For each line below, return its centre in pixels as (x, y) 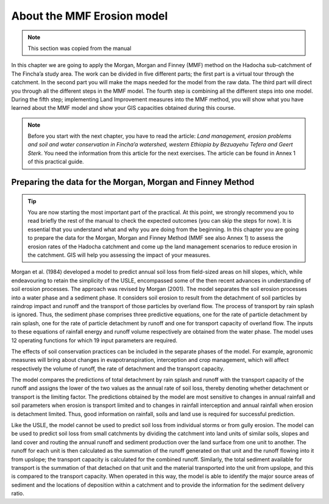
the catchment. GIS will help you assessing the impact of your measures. (119, 255)
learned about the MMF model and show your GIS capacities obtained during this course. (123, 108)
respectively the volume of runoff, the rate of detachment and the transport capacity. (118, 369)
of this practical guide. (56, 162)
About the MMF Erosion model (90, 16)
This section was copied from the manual (80, 48)
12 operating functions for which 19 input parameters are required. (94, 340)
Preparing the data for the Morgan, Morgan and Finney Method (133, 182)
